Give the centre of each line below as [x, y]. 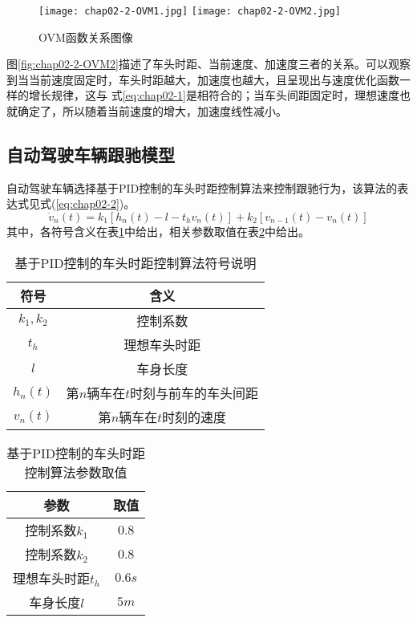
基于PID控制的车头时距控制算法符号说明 [136, 262]
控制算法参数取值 [76, 472]
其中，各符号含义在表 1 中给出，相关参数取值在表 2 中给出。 [158, 232]
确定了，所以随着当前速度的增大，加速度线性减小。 [152, 111]
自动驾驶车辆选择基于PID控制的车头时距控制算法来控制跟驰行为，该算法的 [202, 187]
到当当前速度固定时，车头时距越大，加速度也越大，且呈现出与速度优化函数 [203, 79]
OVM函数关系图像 [86, 37]
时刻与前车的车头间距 [194, 392]
